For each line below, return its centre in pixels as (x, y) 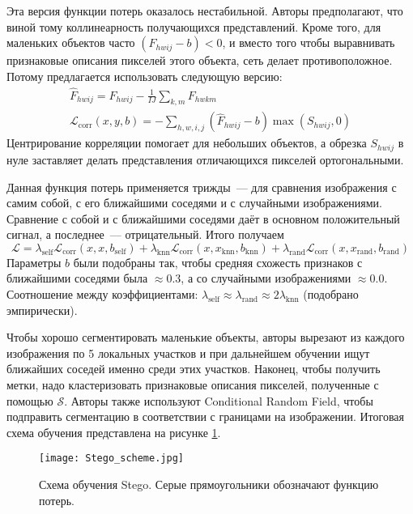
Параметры (34, 262)
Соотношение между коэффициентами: (102, 294)
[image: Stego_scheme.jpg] (111, 459)
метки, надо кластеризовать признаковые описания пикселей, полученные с (193, 385)
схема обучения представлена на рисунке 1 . (114, 432)
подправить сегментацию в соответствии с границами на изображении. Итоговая (205, 416)
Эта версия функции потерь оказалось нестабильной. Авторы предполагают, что (205, 11)
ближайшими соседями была (77, 278)
